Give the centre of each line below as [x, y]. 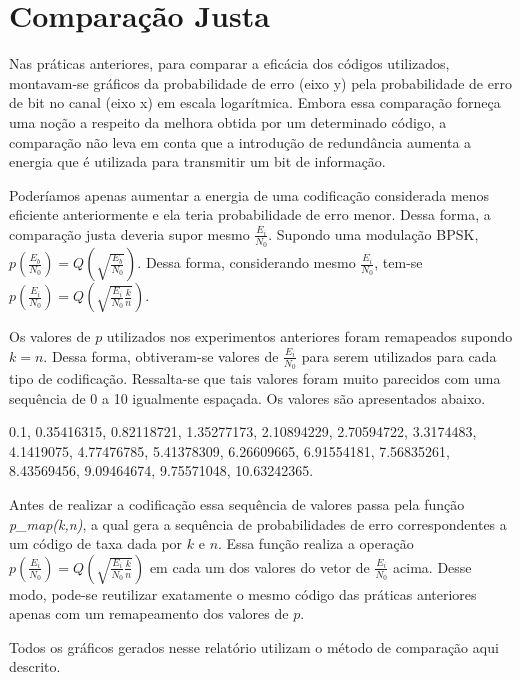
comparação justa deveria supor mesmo [129, 233]
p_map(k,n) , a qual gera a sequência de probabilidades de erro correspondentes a [258, 523]
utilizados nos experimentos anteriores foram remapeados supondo [309, 336]
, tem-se [398, 262]
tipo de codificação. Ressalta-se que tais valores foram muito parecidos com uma [255, 377]
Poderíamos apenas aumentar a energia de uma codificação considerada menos [249, 194]
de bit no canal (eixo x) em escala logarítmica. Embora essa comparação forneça [255, 102]
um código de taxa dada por [96, 543]
